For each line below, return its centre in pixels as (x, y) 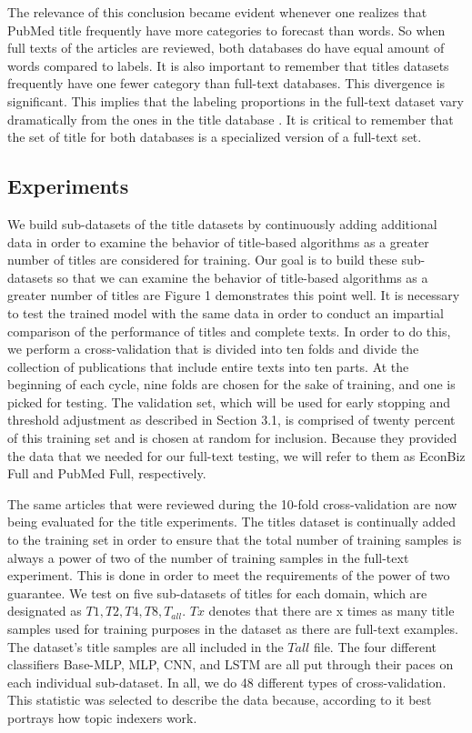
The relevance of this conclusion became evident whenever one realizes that (217, 12)
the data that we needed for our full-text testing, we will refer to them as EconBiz (236, 455)
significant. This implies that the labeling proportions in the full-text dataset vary (236, 100)
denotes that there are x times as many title (331, 611)
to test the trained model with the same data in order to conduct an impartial (226, 312)
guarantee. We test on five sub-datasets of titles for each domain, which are (217, 592)
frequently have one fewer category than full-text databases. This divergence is (226, 83)
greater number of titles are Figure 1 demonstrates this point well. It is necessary (234, 295)
